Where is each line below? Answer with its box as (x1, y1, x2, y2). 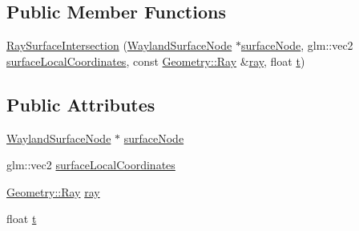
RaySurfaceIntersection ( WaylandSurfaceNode (6, 37, 232, 54)
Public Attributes (6, 91, 155, 116)
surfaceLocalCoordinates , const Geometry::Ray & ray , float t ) (6, 52, 305, 69)
